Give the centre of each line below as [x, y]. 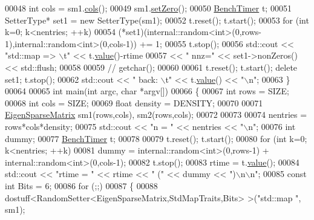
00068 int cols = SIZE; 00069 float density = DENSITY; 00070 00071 [134, 102]
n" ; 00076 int [272, 126]
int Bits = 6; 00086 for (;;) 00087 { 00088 [81, 185]
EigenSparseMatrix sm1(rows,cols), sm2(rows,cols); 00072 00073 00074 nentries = [156, 115]
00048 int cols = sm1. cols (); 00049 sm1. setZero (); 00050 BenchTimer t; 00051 [148, 8]
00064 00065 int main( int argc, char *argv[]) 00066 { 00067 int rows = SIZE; [147, 91]
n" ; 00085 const [278, 174]
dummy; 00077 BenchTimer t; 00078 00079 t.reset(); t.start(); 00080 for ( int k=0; [156, 138]
